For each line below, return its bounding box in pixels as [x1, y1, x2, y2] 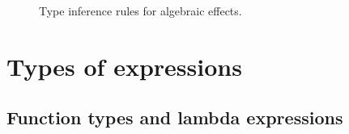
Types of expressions [6, 49, 242, 82]
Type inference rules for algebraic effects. [39, 2, 242, 19]
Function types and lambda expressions [6, 105, 343, 130]
